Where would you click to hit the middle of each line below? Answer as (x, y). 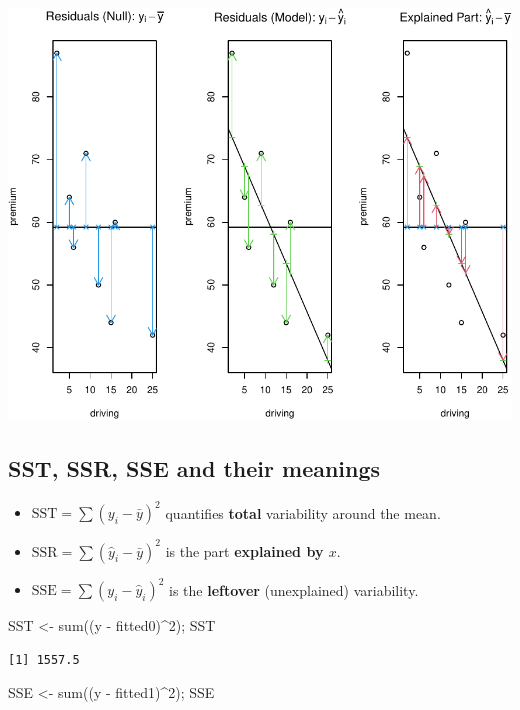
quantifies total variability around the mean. (303, 512)
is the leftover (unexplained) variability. (294, 589)
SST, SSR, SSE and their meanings (194, 467)
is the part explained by (244, 550)
